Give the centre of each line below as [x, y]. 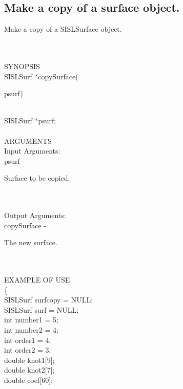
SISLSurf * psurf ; [30, 121]
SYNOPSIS [22, 66]
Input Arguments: [32, 151]
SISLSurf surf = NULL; [42, 309]
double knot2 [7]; [29, 370]
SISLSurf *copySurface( [41, 76]
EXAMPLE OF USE [37, 280]
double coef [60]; [28, 380]
